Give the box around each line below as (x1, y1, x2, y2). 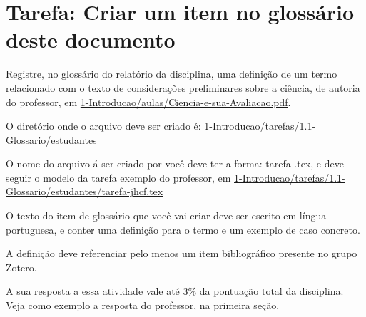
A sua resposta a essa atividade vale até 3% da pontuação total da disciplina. (6, 284, 344, 298)
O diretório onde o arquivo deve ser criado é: (6, 118, 201, 133)
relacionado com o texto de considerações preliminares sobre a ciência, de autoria (6, 80, 360, 95)
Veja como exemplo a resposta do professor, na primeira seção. (6, 298, 280, 313)
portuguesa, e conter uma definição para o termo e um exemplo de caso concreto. (6, 222, 360, 237)
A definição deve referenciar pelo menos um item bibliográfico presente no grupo (6, 246, 357, 261)
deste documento (6, 25, 176, 54)
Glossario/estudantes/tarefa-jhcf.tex (6, 184, 163, 199)
